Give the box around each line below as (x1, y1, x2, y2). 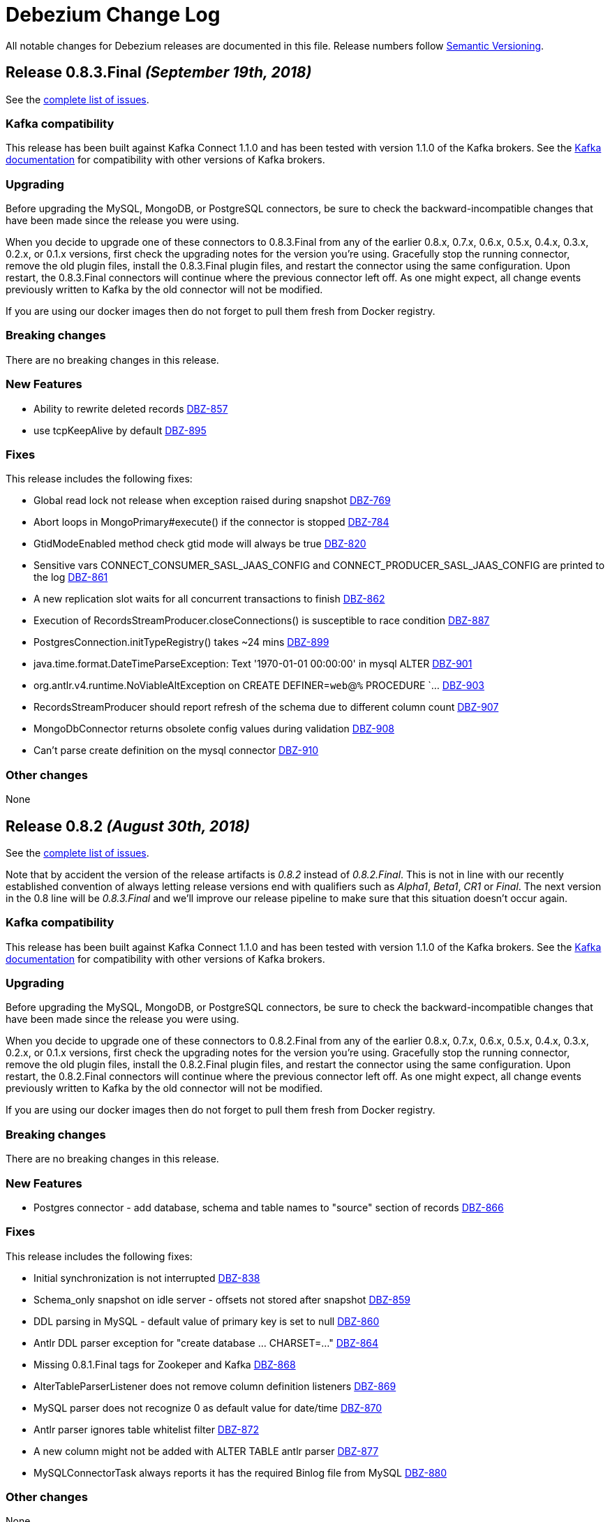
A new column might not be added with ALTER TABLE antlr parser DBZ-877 (34, 1445, 379, 1457)
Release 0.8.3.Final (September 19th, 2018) (6, 64, 312, 82)
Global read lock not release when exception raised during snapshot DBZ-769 (34, 494, 391, 507)
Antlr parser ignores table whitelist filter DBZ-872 (34, 1423, 259, 1435)
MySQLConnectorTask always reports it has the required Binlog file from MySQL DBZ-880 (34, 1466, 447, 1479)
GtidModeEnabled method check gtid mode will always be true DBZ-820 (34, 538, 366, 550)
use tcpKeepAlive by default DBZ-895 (34, 424, 207, 436)
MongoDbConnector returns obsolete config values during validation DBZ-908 (34, 723, 394, 735)
